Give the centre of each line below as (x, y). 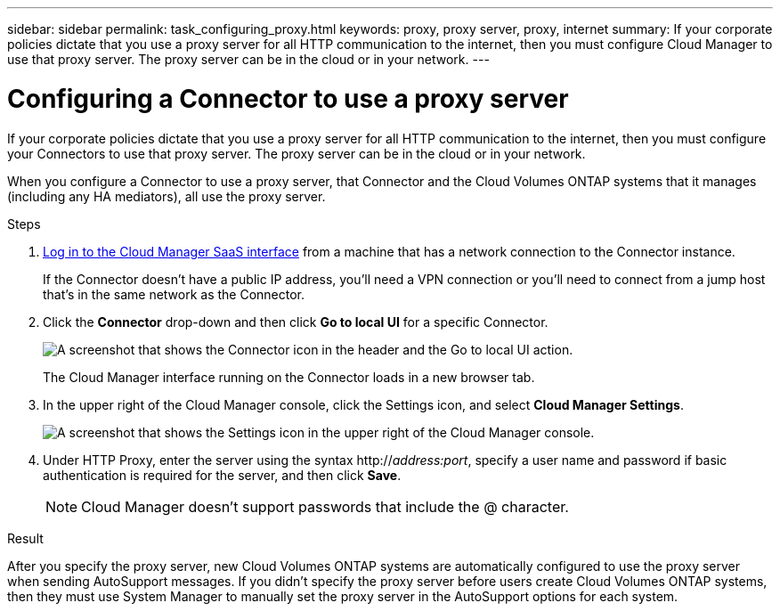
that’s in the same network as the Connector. (174, 294)
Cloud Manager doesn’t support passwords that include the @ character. (325, 506)
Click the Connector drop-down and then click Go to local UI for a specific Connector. (296, 322)
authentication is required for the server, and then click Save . (222, 475)
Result (25, 538)
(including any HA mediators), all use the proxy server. (167, 196)
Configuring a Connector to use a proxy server (288, 98)
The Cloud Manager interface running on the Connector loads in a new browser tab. (289, 377)
